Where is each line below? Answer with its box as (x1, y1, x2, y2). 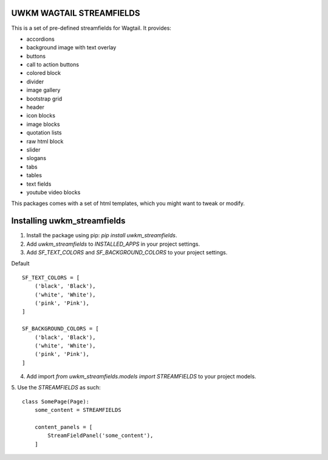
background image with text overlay (26, 44, 117, 51)
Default (11, 260, 30, 267)
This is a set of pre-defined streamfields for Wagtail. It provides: (11, 24, 171, 32)
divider (26, 78, 44, 85)
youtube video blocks (26, 189, 81, 196)
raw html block (26, 138, 64, 145)
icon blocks (26, 112, 56, 119)
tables (26, 172, 43, 179)
